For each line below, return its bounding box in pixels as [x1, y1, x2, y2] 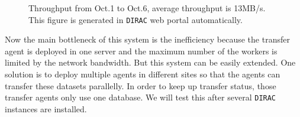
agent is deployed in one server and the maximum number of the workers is [5, 44, 278, 57]
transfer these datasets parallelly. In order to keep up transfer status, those [5, 79, 276, 92]
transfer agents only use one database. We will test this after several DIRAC [5, 91, 276, 103]
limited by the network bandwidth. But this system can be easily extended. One [5, 56, 296, 69]
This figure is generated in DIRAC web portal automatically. [28, 13, 243, 25]
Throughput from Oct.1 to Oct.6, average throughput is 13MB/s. [28, 2, 266, 14]
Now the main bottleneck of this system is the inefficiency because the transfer [5, 33, 290, 45]
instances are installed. [5, 102, 87, 115]
